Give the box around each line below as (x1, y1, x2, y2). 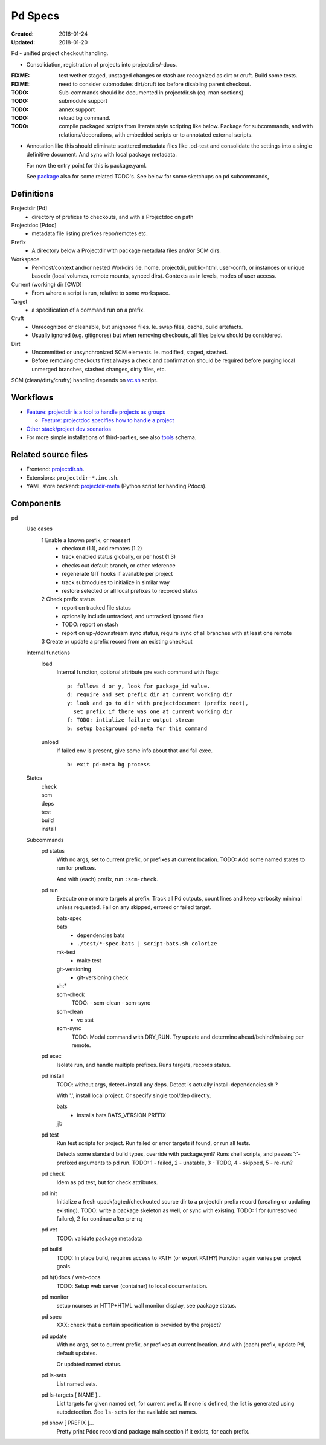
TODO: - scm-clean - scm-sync (71, 999, 151, 1006)
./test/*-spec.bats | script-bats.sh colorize (77, 941, 217, 947)
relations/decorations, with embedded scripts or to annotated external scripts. (59, 131, 253, 139)
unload (41, 739, 59, 746)
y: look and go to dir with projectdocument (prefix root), (67, 699, 249, 706)
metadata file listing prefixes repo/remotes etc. (31, 230, 148, 237)
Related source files (11, 449, 88, 460)
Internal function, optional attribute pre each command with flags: (56, 668, 220, 676)
